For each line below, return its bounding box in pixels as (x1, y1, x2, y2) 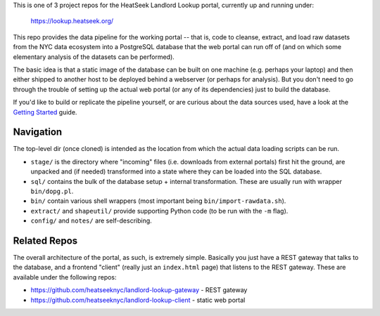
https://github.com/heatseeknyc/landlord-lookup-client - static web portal (30, 296, 246, 304)
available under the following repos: (13, 272, 117, 281)
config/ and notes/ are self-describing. (30, 216, 153, 225)
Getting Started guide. (13, 107, 77, 116)
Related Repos (13, 235, 78, 246)
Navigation (13, 126, 63, 138)
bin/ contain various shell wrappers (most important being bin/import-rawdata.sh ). (30, 197, 286, 205)
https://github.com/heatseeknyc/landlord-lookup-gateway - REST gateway (30, 286, 248, 294)
